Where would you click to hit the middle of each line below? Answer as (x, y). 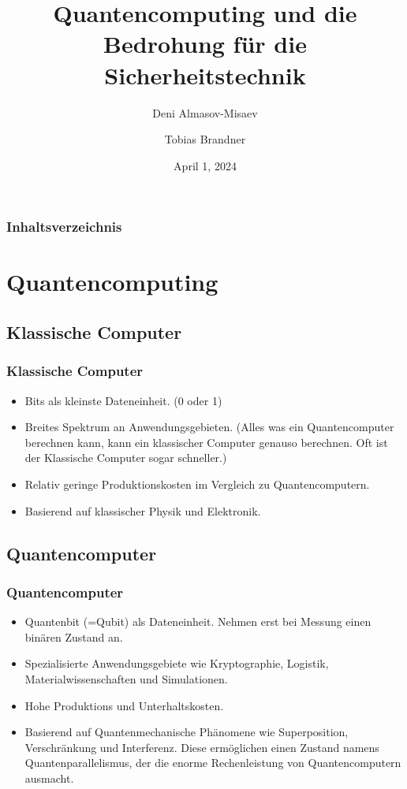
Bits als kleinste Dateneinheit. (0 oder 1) (123, 400)
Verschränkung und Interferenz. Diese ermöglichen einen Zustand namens (202, 747)
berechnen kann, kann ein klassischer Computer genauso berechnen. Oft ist (206, 442)
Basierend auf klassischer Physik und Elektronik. (143, 510)
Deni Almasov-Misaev (205, 112)
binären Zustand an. (74, 636)
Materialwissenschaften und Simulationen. (126, 678)
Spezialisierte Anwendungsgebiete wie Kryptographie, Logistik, (177, 663)
